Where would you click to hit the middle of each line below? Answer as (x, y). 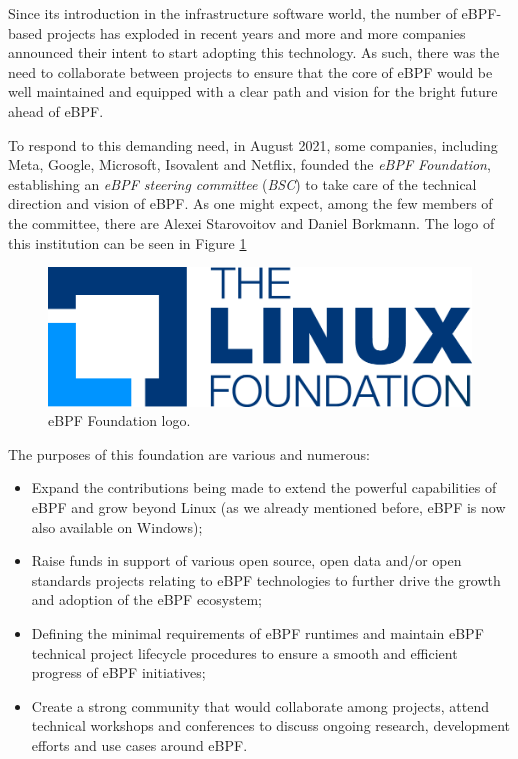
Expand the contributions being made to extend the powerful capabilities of (264, 487)
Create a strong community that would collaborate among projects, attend (260, 705)
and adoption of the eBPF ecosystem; (146, 599)
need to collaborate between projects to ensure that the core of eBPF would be (250, 71)
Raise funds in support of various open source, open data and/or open (246, 560)
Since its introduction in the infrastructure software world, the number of (232, 13)
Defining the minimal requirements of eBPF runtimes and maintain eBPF (257, 632)
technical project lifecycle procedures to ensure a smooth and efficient (244, 652)
